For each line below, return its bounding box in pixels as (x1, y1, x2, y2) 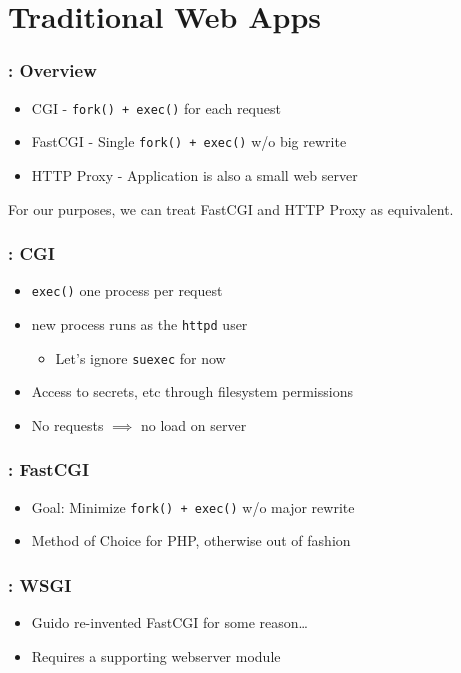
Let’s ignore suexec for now (55, 347, 226, 368)
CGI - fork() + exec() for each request (31, 97, 281, 118)
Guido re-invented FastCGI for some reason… (31, 612, 308, 633)
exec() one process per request (31, 280, 223, 301)
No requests (31, 414, 104, 435)
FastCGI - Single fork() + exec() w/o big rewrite (31, 131, 347, 152)
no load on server (141, 414, 247, 435)
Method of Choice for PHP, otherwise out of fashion (31, 530, 351, 551)
